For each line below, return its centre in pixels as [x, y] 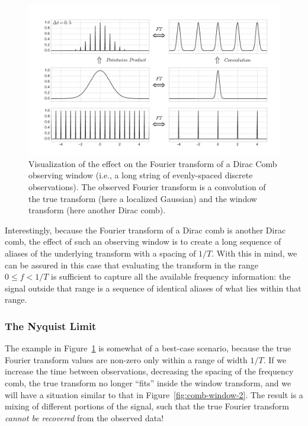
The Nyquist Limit [51, 326]
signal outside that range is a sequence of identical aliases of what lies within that [153, 288]
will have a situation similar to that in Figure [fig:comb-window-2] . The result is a [154, 394]
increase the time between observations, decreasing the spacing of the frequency [149, 371]
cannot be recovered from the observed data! [84, 417]
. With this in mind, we [254, 253]
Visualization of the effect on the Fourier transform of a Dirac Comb [153, 163]
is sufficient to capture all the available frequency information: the [171, 276]
